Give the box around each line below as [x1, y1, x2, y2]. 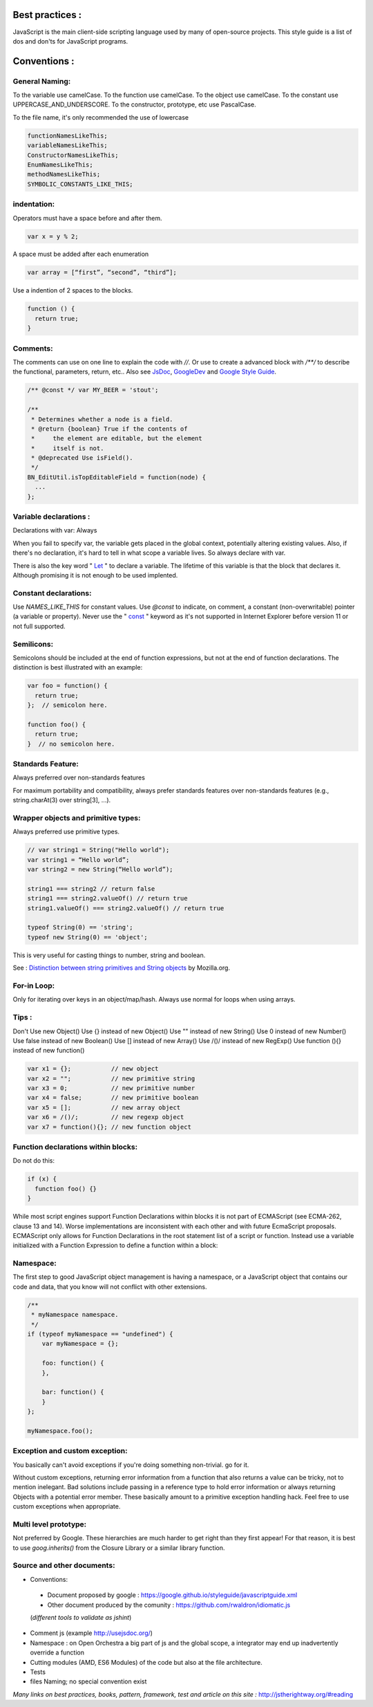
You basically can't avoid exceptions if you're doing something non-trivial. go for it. [12, 1460, 249, 1469]
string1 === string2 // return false [27, 885, 155, 892]
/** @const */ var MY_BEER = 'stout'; [27, 386, 159, 394]
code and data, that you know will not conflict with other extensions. [12, 1282, 207, 1291]
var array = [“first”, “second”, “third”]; [27, 268, 178, 277]
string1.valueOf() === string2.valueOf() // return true [27, 904, 224, 912]
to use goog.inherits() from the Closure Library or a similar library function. [12, 1543, 225, 1552]
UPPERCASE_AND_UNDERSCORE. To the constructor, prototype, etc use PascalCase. [12, 100, 256, 109]
